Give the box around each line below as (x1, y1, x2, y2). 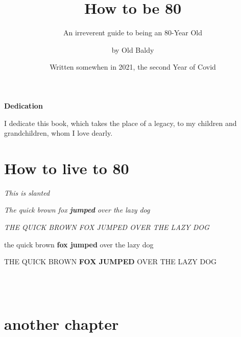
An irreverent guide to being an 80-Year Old (63, 27, 202, 38)
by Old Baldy (111, 44, 154, 55)
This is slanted (4, 187, 50, 198)
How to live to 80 (4, 157, 129, 178)
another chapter (4, 313, 119, 334)
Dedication (4, 100, 43, 111)
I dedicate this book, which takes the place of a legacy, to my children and (4, 117, 237, 128)
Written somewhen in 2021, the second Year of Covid (50, 61, 216, 72)
